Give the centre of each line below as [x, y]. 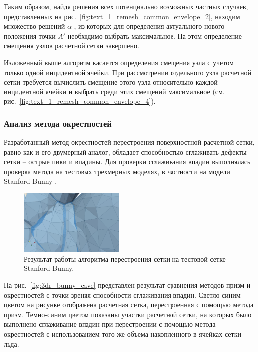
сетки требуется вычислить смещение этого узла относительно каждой [111, 82]
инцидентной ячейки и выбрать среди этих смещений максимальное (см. [114, 91]
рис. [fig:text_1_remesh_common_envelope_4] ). [80, 101]
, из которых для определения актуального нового [149, 26]
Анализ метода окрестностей [58, 123]
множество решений [35, 26]
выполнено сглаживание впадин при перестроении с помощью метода [110, 324]
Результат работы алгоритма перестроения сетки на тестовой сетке [125, 258]
